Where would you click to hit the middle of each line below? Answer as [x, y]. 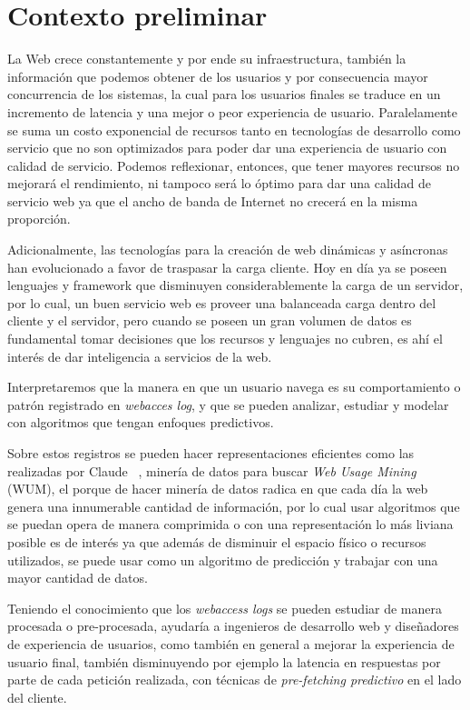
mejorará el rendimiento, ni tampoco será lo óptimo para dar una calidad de [219, 183]
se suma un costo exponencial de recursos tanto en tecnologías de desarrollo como [234, 130]
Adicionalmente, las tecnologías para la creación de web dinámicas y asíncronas [228, 250]
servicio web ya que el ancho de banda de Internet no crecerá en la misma [213, 200]
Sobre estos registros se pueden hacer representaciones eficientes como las [211, 453]
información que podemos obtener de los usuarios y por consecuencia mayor [218, 76]
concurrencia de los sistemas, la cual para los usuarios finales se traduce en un [224, 94]
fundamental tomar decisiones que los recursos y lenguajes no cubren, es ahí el [225, 339]
